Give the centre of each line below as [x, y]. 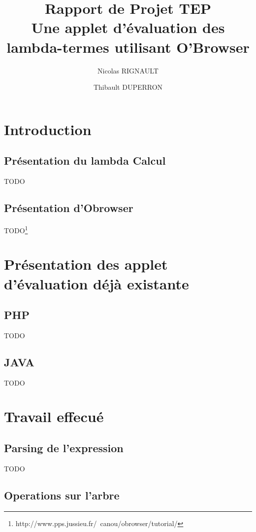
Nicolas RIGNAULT [128, 70]
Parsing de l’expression [64, 448]
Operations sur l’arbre [62, 495]
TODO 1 [16, 229]
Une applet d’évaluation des [128, 27]
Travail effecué [54, 416]
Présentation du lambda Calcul [85, 160]
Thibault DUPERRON [128, 87]
